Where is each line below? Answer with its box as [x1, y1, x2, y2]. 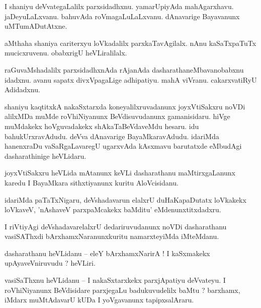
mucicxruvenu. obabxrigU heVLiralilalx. [5, 47, 127, 58]
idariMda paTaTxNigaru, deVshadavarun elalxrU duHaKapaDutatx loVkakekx [5, 194, 246, 205]
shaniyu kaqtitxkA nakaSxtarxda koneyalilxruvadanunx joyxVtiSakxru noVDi [5, 101, 245, 111]
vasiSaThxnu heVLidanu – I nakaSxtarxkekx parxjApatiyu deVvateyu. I [5, 275, 226, 285]
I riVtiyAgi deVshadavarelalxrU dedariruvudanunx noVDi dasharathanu [5, 221, 227, 231]
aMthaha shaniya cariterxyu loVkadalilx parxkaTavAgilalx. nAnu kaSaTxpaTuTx [5, 37, 256, 48]
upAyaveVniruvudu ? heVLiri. [5, 258, 96, 268]
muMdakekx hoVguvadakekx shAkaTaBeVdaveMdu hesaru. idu [5, 120, 199, 131]
